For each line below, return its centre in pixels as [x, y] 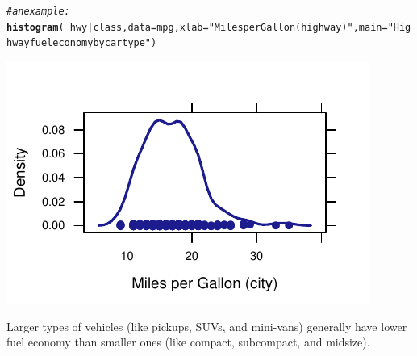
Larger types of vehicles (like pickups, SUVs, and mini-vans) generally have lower [207, 326]
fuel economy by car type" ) [93, 43]
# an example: [38, 11]
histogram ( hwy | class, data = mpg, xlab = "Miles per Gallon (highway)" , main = [197, 27]
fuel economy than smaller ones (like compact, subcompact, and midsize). [188, 342]
